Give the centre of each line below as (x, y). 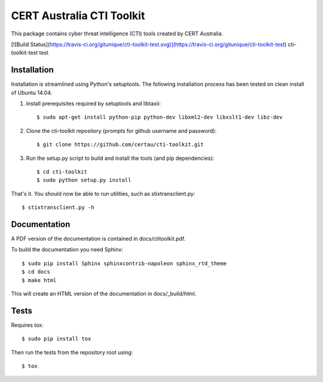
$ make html (39, 280)
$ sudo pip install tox (57, 339)
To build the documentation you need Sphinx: (67, 250)
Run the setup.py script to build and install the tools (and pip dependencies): (120, 158)
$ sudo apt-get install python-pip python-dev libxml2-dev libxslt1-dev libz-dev (160, 117)
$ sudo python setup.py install (84, 180)
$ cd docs (36, 272)
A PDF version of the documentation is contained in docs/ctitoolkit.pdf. (98, 239)
